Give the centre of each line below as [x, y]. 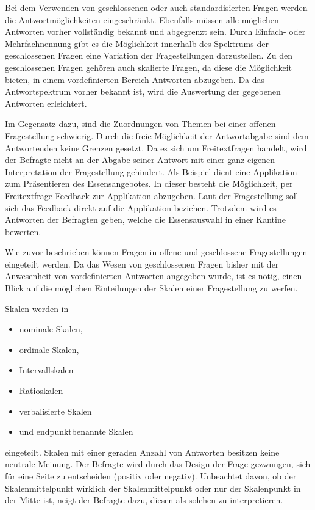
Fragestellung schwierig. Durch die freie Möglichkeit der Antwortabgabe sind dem [157, 135]
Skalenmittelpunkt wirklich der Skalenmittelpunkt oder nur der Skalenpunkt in [153, 488]
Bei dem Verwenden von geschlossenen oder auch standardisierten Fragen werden [156, 7]
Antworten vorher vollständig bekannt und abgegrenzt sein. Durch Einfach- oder [155, 31]
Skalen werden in [37, 308]
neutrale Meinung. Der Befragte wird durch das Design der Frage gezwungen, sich [158, 464]
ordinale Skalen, [49, 349]
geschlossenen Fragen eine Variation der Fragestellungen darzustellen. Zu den [149, 55]
